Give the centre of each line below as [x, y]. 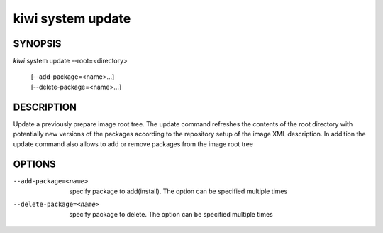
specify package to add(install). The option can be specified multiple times [178, 191]
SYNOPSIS [37, 44]
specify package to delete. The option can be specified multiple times [171, 214]
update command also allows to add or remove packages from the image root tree [133, 144]
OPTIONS [34, 164]
